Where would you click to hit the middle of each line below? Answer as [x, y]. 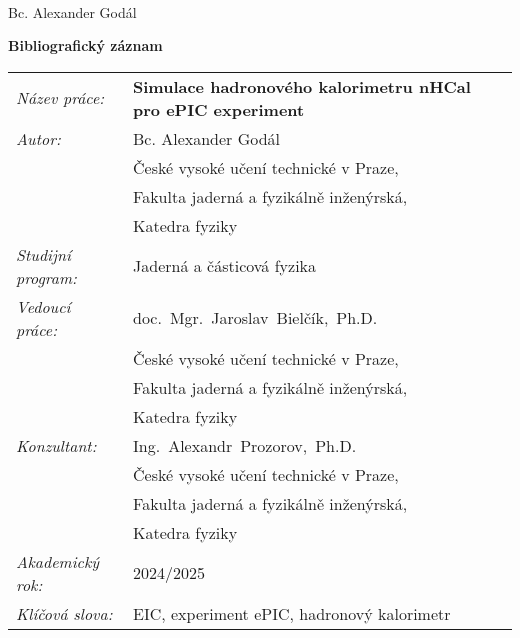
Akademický [58, 561]
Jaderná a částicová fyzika [225, 266]
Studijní [43, 254]
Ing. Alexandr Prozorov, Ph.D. [245, 445]
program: [46, 277]
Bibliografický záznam [85, 45]
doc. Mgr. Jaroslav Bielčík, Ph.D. [255, 318]
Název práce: [60, 98]
